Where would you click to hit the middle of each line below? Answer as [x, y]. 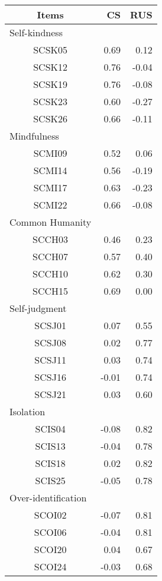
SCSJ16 [50, 377]
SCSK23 [51, 101]
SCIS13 [50, 446]
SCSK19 [51, 84]
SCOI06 [50, 532]
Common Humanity [51, 222]
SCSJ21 [50, 394]
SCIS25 [50, 480]
